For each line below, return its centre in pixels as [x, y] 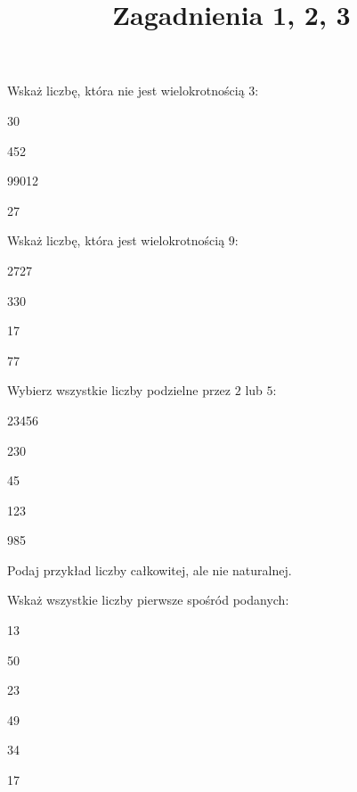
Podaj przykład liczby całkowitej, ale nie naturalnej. [150, 569]
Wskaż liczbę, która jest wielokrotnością [116, 240]
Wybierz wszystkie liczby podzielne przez [119, 390]
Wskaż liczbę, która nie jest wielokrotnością [126, 91]
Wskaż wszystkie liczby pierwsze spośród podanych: [148, 600]
